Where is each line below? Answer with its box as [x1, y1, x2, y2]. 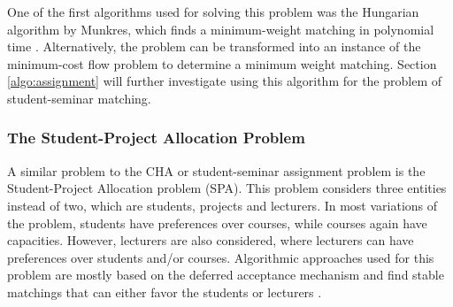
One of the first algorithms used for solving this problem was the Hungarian [7, 3, 419, 20]
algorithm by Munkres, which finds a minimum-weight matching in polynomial [7, 19, 434, 38]
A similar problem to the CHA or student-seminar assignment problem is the [7, 161, 426, 180]
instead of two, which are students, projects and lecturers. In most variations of [7, 196, 438, 214]
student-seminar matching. [7, 88, 151, 107]
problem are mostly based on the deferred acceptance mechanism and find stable [7, 265, 444, 284]
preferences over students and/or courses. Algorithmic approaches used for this [7, 248, 434, 266]
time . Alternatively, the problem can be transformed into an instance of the [7, 37, 421, 56]
